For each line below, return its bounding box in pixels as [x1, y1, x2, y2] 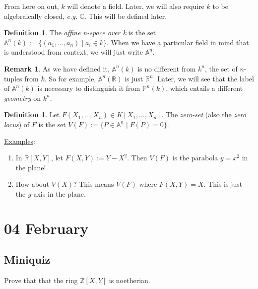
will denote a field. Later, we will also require [67, 1, 204, 11]
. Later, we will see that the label [153, 73, 254, 83]
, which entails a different [166, 83, 243, 93]
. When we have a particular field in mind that [107, 37, 249, 47]
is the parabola [172, 152, 218, 163]
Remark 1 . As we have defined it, [4, 63, 110, 73]
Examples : [4, 136, 35, 146]
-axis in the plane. [31, 188, 86, 199]
